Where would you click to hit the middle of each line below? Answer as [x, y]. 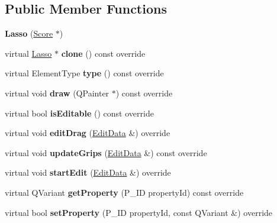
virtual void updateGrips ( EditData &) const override [106, 152]
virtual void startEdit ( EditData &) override [88, 172]
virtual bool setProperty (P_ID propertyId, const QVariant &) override [139, 212]
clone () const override [103, 53]
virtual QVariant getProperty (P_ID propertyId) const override [124, 192]
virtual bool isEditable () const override [79, 113]
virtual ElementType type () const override [84, 73]
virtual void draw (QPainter [57, 93]
